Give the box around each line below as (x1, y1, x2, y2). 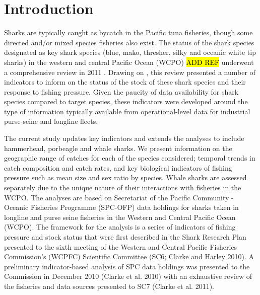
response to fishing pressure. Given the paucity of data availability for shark (4, 86, 239, 97)
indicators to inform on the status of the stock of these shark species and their (4, 77, 246, 87)
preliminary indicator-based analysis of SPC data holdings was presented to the (4, 261, 250, 271)
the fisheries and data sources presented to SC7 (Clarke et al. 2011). (4, 280, 215, 291)
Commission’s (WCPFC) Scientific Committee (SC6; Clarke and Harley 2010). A (4, 251, 254, 262)
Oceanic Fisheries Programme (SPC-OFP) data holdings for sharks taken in (4, 202, 239, 212)
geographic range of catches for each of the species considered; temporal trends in (4, 153, 255, 163)
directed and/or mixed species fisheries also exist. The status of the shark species (4, 37, 254, 47)
